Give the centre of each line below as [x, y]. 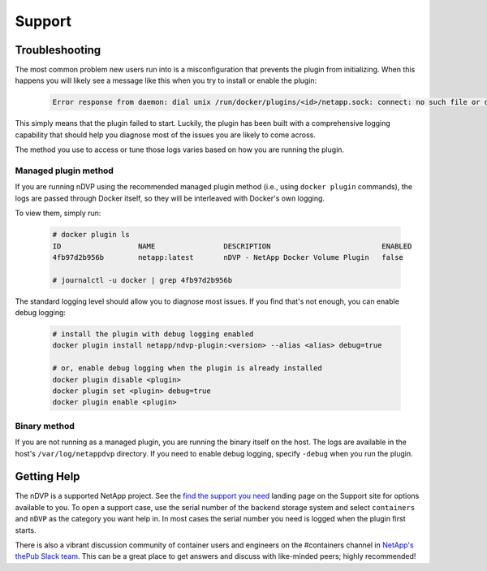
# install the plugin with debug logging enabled [153, 334]
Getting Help [47, 476]
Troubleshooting [58, 50]
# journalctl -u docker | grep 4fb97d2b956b [142, 280]
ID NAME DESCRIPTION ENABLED [232, 246]
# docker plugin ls [91, 235]
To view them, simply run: [58, 213]
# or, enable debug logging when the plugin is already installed [187, 368]
